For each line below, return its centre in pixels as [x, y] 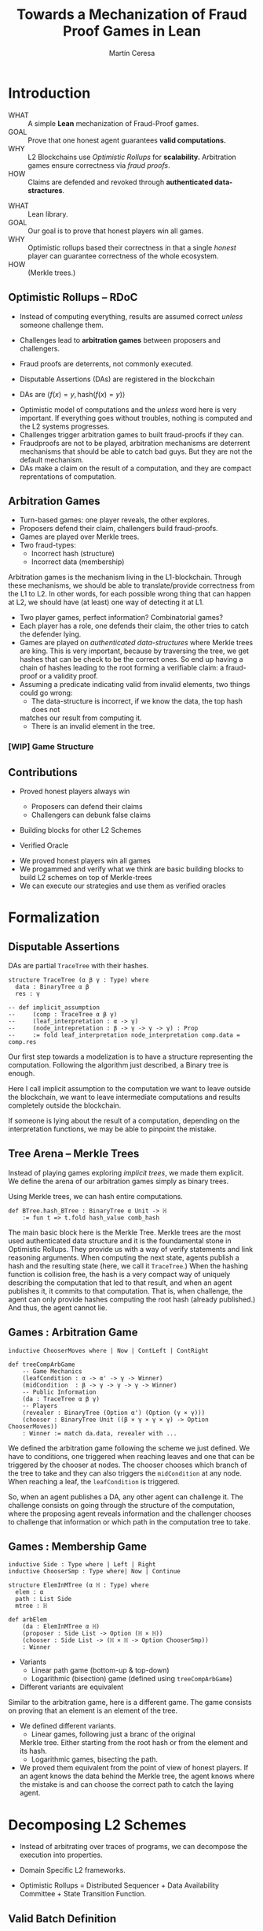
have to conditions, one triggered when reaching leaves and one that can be [131, 1456]
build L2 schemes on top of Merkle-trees [86, 878]
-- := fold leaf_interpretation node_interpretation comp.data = [124, 1035]
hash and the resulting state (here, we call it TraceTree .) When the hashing [128, 1265]
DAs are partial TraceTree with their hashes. [79, 966]
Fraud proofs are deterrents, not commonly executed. [106, 363]
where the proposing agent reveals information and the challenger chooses [130, 1513]
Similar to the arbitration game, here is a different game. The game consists [130, 1703]
